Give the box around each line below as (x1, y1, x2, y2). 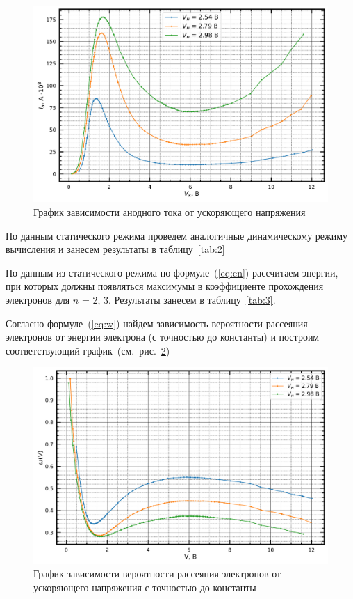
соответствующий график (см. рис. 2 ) (6, 343, 170, 357)
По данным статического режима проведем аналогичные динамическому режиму (6, 228, 348, 242)
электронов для (6, 292, 70, 306)
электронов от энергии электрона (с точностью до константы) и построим (6, 329, 320, 344)
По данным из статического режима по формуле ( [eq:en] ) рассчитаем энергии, (6, 265, 338, 279)
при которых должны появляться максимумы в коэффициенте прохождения (6, 279, 324, 293)
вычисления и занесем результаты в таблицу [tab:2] (6, 242, 225, 256)
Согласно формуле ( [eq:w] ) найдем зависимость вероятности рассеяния (6, 316, 308, 330)
